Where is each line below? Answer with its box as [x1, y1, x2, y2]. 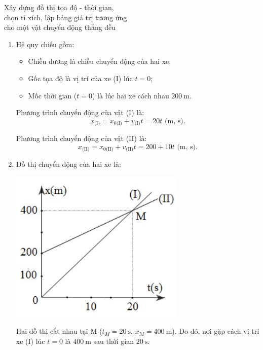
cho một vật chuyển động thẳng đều [4, 22, 116, 32]
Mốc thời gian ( [28, 90, 77, 100]
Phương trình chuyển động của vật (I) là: [16, 107, 144, 118]
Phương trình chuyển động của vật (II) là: [16, 133, 147, 144]
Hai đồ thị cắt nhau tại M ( [16, 326, 102, 336]
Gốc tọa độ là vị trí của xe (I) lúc [28, 73, 133, 83]
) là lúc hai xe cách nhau [92, 90, 169, 100]
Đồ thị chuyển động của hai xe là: [16, 159, 121, 169]
